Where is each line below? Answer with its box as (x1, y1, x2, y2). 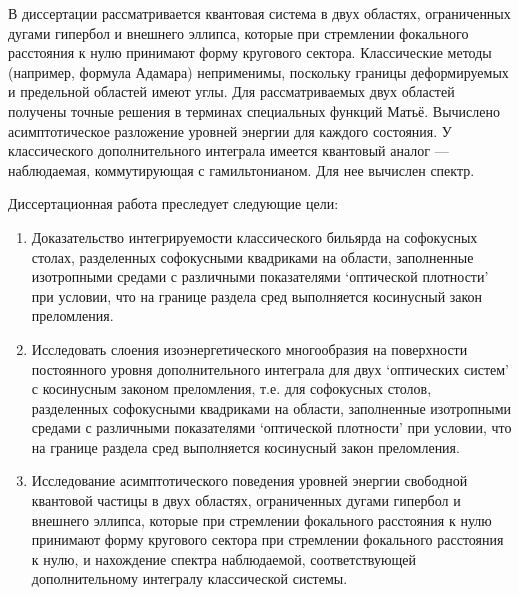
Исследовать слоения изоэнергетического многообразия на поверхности (31, 338, 468, 359)
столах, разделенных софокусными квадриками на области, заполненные (31, 246, 474, 267)
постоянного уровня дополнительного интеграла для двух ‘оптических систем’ (31, 358, 510, 379)
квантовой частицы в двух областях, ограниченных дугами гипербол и (31, 490, 461, 511)
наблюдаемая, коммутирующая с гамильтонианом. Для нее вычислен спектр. (8, 159, 475, 180)
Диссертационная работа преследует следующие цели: (8, 193, 339, 214)
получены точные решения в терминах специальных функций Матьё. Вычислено (8, 100, 500, 121)
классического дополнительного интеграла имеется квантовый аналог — (8, 140, 449, 161)
